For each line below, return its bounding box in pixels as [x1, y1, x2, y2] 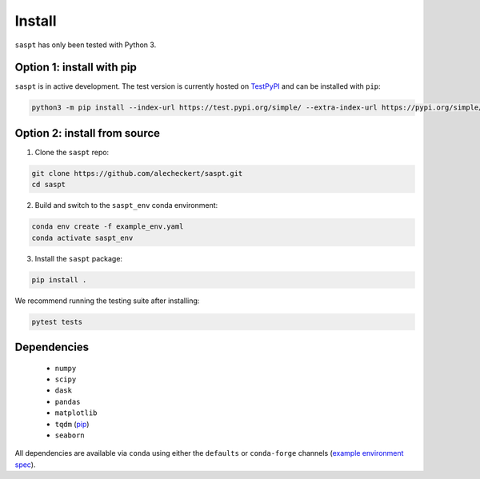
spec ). [14, 460, 36, 469]
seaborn [54, 430, 86, 440]
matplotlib [54, 409, 98, 417]
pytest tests [31, 317, 83, 326]
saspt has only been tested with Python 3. [14, 40, 157, 50]
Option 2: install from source [14, 126, 160, 140]
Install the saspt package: [34, 253, 123, 263]
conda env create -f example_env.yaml [31, 222, 184, 231]
